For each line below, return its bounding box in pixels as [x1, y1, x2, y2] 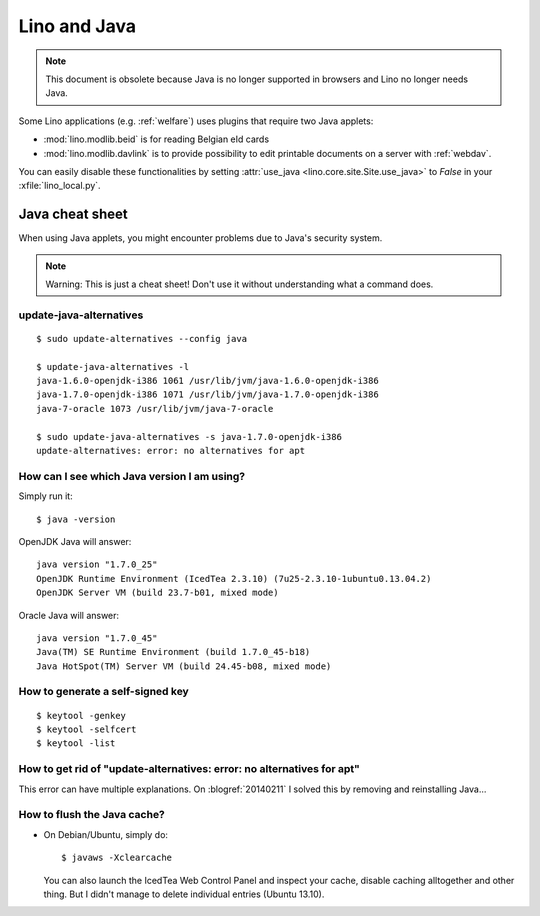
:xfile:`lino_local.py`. [18, 180, 101, 192]
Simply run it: [18, 490, 74, 502]
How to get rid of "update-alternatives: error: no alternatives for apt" [18, 762, 360, 776]
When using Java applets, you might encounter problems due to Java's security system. [18, 232, 383, 244]
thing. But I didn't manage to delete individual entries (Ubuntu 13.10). [43, 888, 325, 900]
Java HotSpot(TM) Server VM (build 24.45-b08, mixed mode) [36, 660, 332, 672]
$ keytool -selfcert [36, 724, 137, 735]
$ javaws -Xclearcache [61, 852, 173, 864]
